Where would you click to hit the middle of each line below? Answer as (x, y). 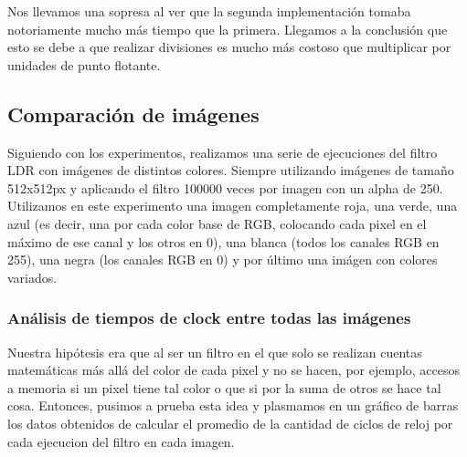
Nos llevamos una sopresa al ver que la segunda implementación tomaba (209, 11)
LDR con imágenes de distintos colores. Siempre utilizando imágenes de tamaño (231, 170)
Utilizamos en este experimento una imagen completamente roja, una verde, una (233, 206)
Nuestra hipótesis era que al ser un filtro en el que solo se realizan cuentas (215, 352)
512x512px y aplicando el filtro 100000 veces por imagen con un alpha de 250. (225, 187)
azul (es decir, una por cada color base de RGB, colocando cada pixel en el (217, 223)
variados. (32, 277)
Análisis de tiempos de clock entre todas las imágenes (209, 318)
